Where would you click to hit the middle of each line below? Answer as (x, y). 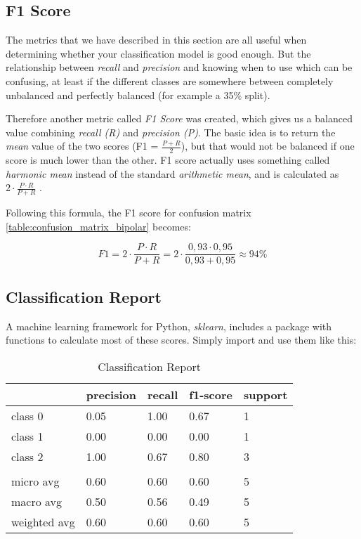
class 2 (27, 456)
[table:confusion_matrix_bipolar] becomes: (98, 226)
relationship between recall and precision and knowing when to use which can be (179, 67)
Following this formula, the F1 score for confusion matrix (129, 213)
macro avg (37, 501)
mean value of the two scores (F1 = (82, 146)
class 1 (27, 436)
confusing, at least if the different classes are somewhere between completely (170, 80)
